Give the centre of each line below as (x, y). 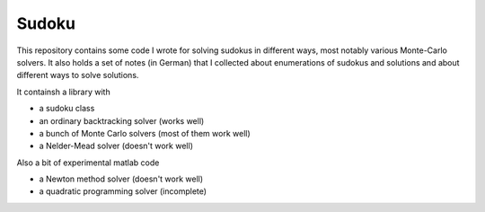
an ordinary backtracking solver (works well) (122, 120)
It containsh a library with (64, 92)
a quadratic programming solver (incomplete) (123, 191)
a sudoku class (67, 109)
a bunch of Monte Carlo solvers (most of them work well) (145, 133)
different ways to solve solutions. (78, 75)
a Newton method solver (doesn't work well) (121, 179)
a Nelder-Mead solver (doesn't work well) (116, 146)
